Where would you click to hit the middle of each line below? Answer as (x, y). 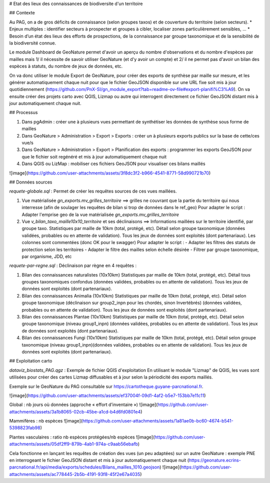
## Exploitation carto (31, 361)
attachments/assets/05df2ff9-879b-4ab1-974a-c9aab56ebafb (74, 444)
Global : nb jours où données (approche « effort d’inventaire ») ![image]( (83, 404)
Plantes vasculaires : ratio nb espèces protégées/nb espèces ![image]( (82, 437)
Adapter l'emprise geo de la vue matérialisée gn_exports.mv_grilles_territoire (100, 214)
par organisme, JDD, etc (47, 256)
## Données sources (31, 182)
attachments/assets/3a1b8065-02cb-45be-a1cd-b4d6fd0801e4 (75, 411)
